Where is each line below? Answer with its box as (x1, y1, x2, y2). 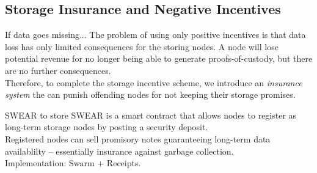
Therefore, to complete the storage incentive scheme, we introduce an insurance (5, 76, 302, 89)
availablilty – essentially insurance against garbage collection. (5, 144, 234, 157)
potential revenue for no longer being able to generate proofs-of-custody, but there (5, 52, 313, 65)
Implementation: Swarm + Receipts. (5, 156, 141, 169)
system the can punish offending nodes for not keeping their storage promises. (5, 88, 296, 101)
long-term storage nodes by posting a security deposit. (5, 120, 208, 133)
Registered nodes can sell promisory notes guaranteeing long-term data (5, 132, 271, 145)
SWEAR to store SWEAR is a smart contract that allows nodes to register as (5, 108, 297, 121)
